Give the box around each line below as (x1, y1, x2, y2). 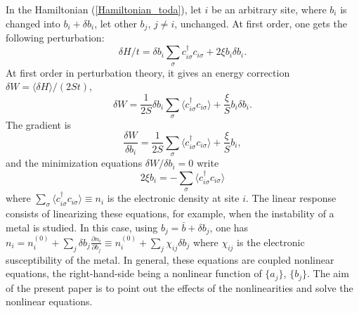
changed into (6, 15, 60, 30)
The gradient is (6, 117, 72, 132)
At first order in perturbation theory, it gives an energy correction (6, 65, 290, 79)
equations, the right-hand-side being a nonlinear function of (6, 266, 262, 281)
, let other (94, 15, 137, 30)
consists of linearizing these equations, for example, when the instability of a (6, 205, 334, 220)
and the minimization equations (6, 155, 143, 170)
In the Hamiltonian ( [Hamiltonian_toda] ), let (6, 2, 202, 16)
